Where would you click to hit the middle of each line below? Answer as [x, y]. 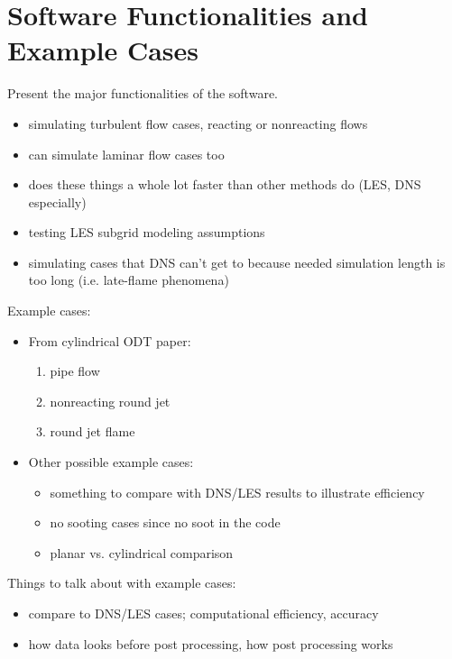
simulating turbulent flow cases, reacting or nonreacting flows [198, 123]
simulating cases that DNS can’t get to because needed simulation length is [237, 262]
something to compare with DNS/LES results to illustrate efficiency [237, 492]
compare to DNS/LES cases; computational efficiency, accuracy [203, 613]
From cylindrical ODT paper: [110, 340]
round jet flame [92, 431]
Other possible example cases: [111, 462]
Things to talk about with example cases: [122, 583]
